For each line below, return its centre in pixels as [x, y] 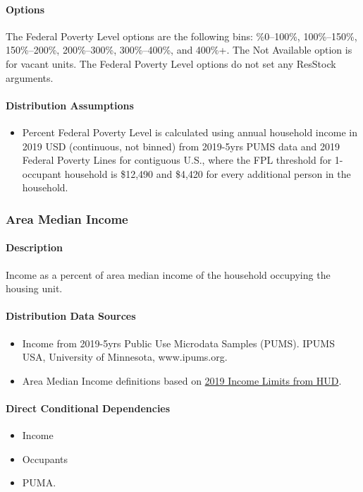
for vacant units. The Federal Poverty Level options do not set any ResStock [171, 63]
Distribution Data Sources [71, 316]
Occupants [45, 458]
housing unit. [34, 288]
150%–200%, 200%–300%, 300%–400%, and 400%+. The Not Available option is [179, 50]
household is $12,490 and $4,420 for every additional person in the [208, 173]
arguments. [30, 77]
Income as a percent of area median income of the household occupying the [168, 274]
